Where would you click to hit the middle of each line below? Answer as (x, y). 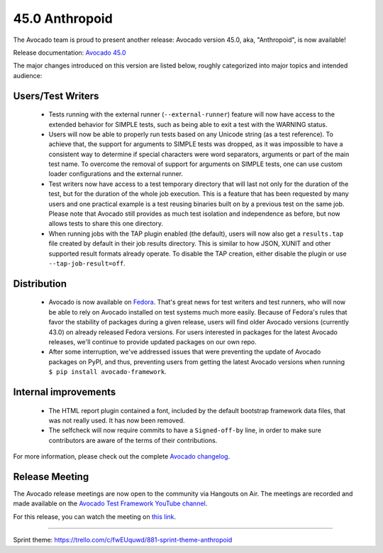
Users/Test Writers (56, 96)
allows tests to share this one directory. (106, 224)
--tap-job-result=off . (87, 263)
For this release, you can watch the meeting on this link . (95, 516)
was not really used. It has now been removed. (117, 420)
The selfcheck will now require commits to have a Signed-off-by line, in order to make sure (185, 430)
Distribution (40, 284)
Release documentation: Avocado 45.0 (70, 53)
